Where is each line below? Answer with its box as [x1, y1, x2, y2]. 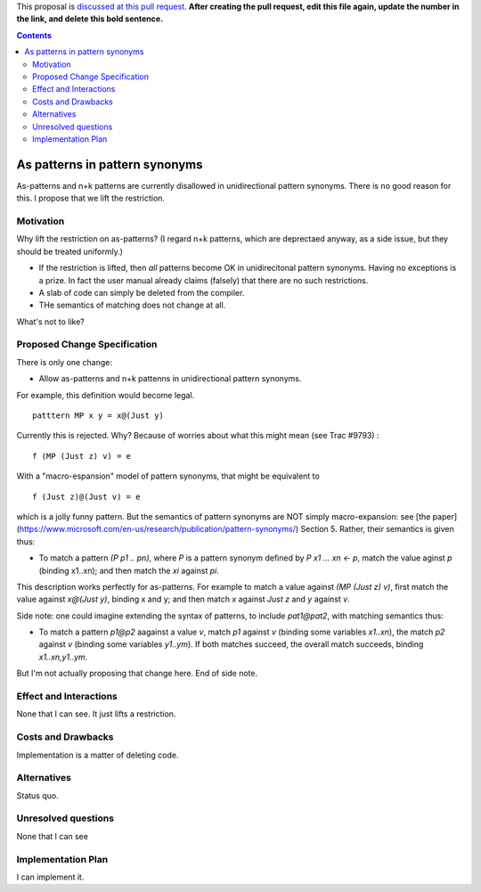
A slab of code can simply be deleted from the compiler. [38, 287, 245, 298]
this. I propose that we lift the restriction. [16, 192, 165, 204]
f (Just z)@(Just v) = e [32, 491, 141, 502]
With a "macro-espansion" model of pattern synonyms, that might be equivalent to [16, 471, 320, 481]
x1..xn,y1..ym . [38, 651, 88, 662]
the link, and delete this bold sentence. [16, 13, 164, 24]
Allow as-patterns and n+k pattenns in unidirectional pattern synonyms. [38, 373, 302, 384]
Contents [16, 29, 53, 40]
